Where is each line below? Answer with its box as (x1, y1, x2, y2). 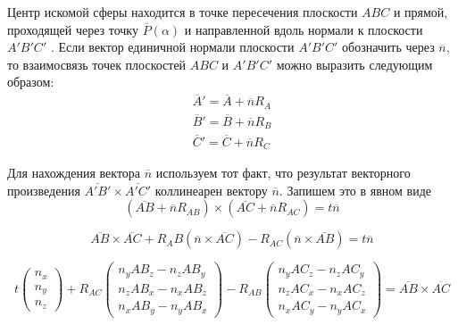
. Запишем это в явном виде (279, 180, 432, 199)
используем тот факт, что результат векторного (155, 163, 411, 182)
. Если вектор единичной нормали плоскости (50, 37, 295, 56)
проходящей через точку (7, 20, 138, 38)
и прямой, (393, 3, 448, 21)
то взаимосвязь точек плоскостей (7, 54, 187, 73)
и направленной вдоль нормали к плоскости (184, 20, 423, 38)
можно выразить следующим (276, 54, 433, 73)
